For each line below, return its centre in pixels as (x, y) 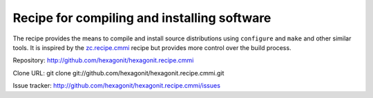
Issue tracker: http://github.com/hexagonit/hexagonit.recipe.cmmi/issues (117, 86)
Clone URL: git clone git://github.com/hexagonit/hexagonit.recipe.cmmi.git (118, 73)
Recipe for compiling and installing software (142, 18)
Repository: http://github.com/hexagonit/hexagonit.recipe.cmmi (103, 60)
